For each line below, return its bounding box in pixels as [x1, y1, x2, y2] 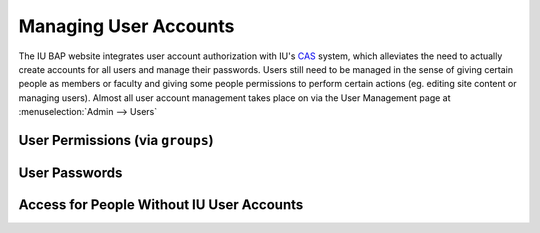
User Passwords [18, 164, 123, 181]
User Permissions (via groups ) [18, 131, 214, 149]
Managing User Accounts [18, 15, 235, 37]
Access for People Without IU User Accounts [18, 196, 304, 213]
